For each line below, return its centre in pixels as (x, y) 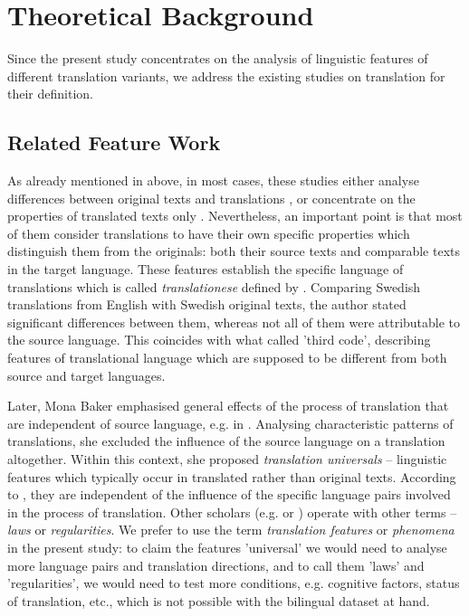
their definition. (50, 94)
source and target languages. (86, 375)
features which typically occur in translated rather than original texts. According (232, 476)
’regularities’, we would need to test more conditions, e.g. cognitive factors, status (234, 583)
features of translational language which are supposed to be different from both (227, 358)
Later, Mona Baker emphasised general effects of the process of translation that (228, 406)
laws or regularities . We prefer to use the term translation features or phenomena (231, 530)
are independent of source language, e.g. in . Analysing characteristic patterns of (230, 423)
